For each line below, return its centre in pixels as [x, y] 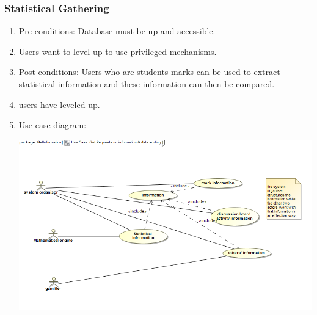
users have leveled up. [59, 104]
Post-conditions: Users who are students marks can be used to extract [149, 72]
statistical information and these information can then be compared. [147, 84]
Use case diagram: [53, 125]
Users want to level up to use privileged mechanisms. [118, 51]
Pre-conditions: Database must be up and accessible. [117, 31]
